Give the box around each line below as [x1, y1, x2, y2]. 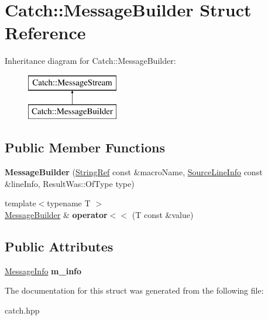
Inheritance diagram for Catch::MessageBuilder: [5, 55, 176, 67]
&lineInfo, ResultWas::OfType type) [5, 177, 135, 189]
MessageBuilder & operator [5, 209, 108, 221]
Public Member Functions [5, 138, 165, 156]
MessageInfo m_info [5, 264, 82, 277]
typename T [47, 197, 91, 209]
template [5, 197, 36, 209]
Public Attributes [5, 237, 114, 256]
